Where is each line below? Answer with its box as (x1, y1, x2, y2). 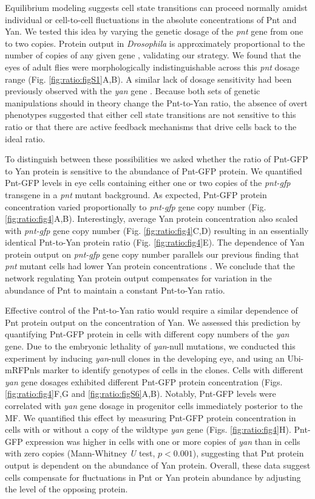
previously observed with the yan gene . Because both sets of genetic (5, 84, 260, 97)
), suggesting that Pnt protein (192, 447, 304, 459)
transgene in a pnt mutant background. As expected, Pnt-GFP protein (5, 188, 267, 201)
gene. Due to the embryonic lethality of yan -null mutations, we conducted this (5, 340, 296, 353)
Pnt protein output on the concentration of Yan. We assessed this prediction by (5, 315, 301, 328)
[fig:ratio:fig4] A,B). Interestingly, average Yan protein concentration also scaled (5, 212, 298, 225)
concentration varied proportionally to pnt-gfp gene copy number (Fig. (5, 200, 266, 213)
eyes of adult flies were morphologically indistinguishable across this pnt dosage (5, 60, 300, 73)
